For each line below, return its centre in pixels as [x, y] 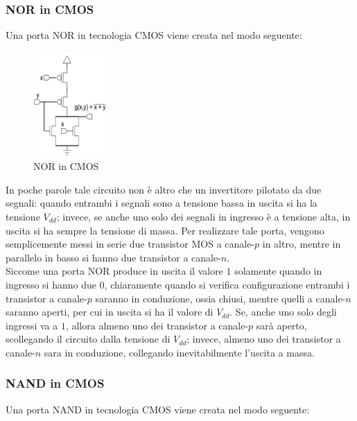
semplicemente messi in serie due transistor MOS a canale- [130, 244]
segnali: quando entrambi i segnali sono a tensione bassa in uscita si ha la [162, 203]
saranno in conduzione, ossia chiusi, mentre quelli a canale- [220, 298]
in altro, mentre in [302, 244]
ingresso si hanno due [51, 284]
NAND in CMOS [55, 383]
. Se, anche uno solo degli [283, 312]
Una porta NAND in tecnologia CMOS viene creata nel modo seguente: [158, 409]
